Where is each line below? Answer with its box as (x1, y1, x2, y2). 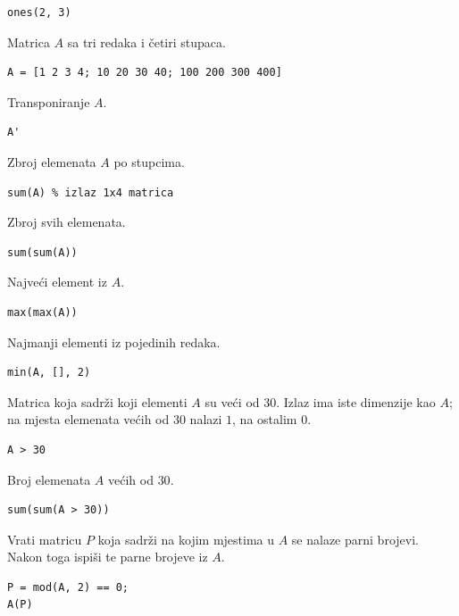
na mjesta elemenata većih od (7, 410, 170, 429)
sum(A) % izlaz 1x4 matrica (7, 186, 174, 199)
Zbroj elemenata (7, 152, 96, 171)
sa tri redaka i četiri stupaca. (67, 32, 226, 51)
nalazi (189, 410, 222, 429)
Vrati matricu (7, 529, 82, 548)
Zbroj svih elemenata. (7, 212, 126, 231)
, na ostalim (232, 410, 297, 429)
